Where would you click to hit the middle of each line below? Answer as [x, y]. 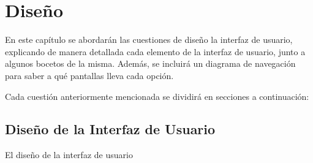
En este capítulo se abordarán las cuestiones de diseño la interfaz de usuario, [149, 40]
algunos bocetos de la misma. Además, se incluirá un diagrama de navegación [150, 63]
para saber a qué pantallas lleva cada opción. [89, 75]
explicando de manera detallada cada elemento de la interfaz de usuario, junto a [155, 51]
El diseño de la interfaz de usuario [69, 155]
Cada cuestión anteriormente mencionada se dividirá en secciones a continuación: [157, 96]
